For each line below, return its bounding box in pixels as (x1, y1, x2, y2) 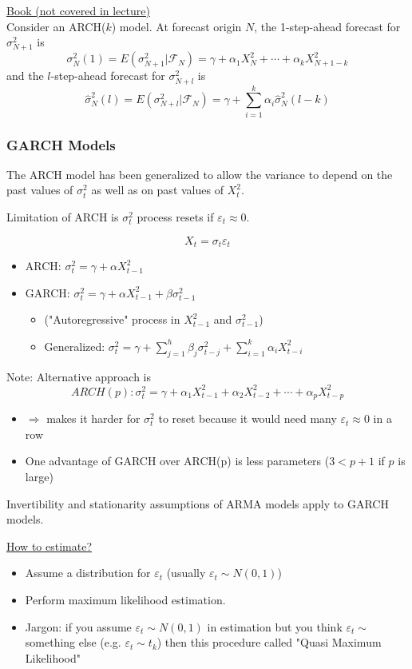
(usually (166, 564, 206, 581)
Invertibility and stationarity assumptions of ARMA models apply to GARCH (6, 495, 389, 512)
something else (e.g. (25, 634, 121, 651)
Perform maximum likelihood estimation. (25, 591, 226, 607)
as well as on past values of (91, 181, 224, 198)
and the (6, 67, 44, 84)
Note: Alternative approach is (6, 368, 151, 384)
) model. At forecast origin (111, 18, 242, 34)
